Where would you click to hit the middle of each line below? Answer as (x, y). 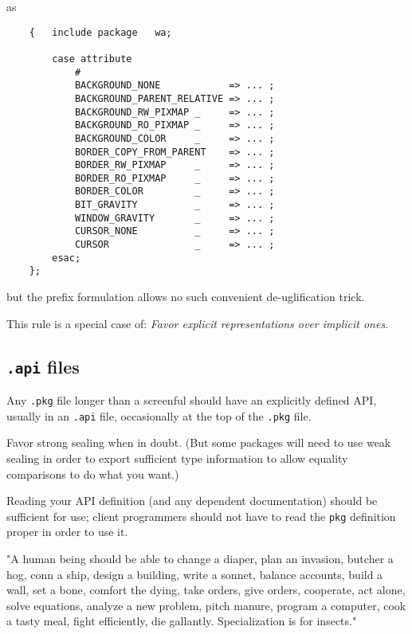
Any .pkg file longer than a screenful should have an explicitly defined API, (192, 400)
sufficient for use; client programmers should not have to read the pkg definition (201, 516)
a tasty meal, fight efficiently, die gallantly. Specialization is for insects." (182, 621)
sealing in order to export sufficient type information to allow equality (177, 458)
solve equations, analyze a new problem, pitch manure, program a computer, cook (206, 605)
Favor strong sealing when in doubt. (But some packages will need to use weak (199, 442)
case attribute (92, 59)
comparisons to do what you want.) (93, 474)
